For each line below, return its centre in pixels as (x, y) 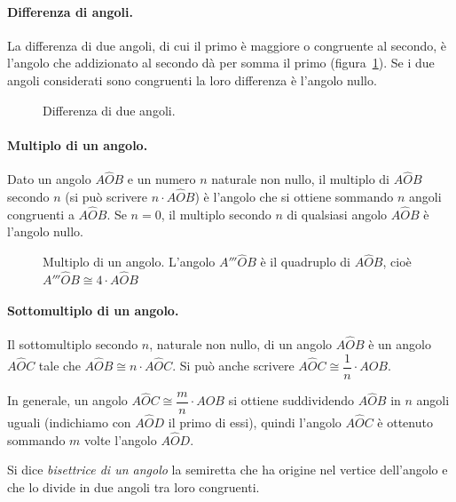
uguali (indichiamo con (69, 422)
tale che (59, 366)
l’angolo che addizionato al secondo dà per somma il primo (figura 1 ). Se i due (221, 63)
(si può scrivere (106, 196)
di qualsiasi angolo (337, 214)
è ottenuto (405, 422)
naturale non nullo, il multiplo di (301, 179)
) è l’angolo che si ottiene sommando (294, 196)
